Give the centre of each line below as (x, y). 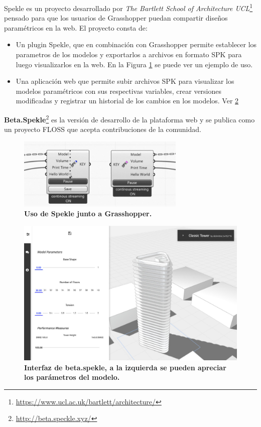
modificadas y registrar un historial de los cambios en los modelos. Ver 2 (127, 101)
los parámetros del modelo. (72, 377)
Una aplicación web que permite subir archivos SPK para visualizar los (125, 81)
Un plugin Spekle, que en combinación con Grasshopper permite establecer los (136, 44)
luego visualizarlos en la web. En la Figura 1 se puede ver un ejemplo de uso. (134, 64)
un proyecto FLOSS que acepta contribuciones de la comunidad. (103, 129)
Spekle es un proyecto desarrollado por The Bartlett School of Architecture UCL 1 (128, 7)
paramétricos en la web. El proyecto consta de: (76, 27)
